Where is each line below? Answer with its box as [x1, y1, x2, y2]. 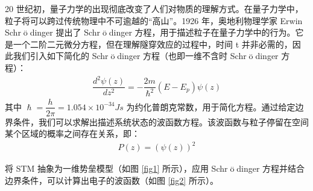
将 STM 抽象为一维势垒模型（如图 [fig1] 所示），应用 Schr [5, 162, 228, 175]
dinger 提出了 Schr [30, 26, 101, 39]
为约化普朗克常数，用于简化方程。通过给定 [126, 100, 296, 113]
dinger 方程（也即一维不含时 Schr [117, 49, 247, 62]
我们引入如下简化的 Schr [13, 49, 109, 62]
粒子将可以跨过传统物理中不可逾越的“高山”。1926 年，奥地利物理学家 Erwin [5, 14, 303, 27]
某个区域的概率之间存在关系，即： [5, 127, 140, 140]
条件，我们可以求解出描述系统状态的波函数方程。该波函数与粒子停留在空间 [13, 115, 309, 128]
